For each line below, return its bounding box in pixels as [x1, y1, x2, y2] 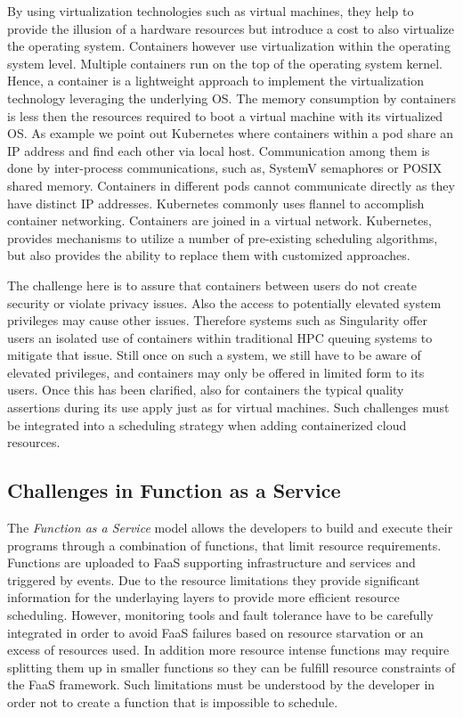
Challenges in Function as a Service [7, 477, 341, 504]
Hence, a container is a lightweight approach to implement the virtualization [7, 71, 425, 90]
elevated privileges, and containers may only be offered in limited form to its [7, 363, 425, 381]
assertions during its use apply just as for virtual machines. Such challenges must [7, 398, 450, 417]
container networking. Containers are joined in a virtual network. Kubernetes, [7, 211, 432, 230]
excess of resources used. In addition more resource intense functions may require [7, 640, 450, 659]
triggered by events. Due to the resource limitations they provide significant [7, 570, 420, 589]
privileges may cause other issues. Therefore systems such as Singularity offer [7, 311, 427, 330]
